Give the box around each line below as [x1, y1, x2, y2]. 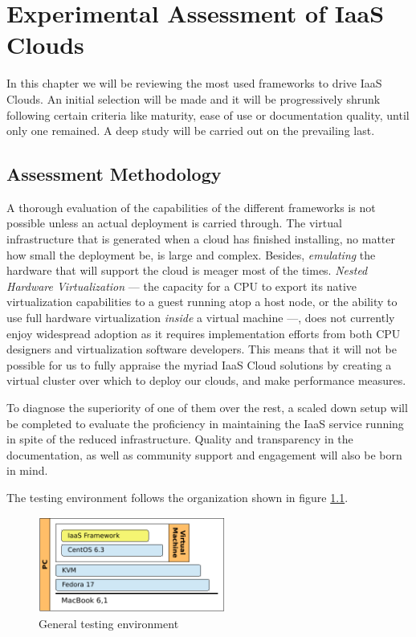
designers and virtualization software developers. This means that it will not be [6, 341, 397, 357]
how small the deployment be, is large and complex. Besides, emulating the [6, 246, 376, 263]
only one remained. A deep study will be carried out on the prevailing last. [6, 122, 375, 139]
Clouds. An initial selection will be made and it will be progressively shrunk [6, 90, 381, 107]
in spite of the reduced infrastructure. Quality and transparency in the [6, 431, 353, 447]
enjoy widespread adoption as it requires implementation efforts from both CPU [6, 325, 401, 341]
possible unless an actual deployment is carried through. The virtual [6, 214, 342, 231]
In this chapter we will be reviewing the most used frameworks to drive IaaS [6, 75, 382, 92]
